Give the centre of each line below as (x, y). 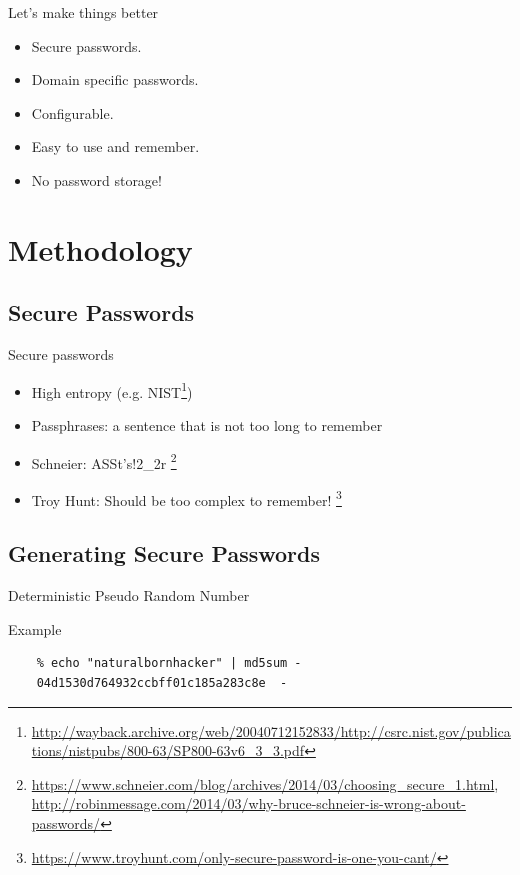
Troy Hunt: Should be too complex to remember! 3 (186, 498)
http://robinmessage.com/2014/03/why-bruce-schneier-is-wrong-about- (248, 803)
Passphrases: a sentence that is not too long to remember (207, 424)
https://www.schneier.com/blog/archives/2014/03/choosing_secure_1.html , (265, 783)
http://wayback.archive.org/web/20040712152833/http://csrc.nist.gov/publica (271, 730)
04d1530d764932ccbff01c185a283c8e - (162, 683)
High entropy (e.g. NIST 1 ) (112, 390)
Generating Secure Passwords (164, 553)
